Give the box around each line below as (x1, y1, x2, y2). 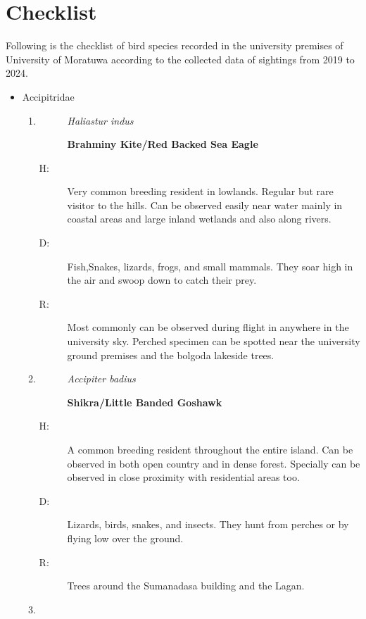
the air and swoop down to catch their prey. (67, 273, 257, 287)
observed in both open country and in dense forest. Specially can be (67, 456, 360, 470)
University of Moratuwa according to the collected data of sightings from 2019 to (6, 51, 355, 66)
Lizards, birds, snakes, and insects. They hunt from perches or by (67, 517, 349, 532)
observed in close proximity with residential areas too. (67, 470, 300, 484)
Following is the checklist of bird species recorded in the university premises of (6, 38, 343, 53)
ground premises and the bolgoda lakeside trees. (67, 347, 274, 362)
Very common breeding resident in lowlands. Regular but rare (67, 184, 334, 199)
